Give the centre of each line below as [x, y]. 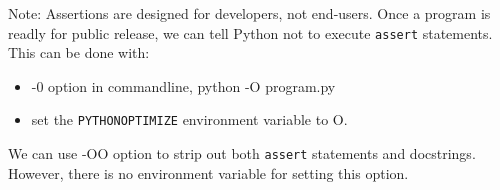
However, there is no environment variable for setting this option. [208, 172]
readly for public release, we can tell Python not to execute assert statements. [250, 32]
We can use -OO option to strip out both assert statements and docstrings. [242, 153]
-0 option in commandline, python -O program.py [183, 85]
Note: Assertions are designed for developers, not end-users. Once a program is [249, 13]
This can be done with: [79, 52]
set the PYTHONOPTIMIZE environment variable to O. [189, 119]
